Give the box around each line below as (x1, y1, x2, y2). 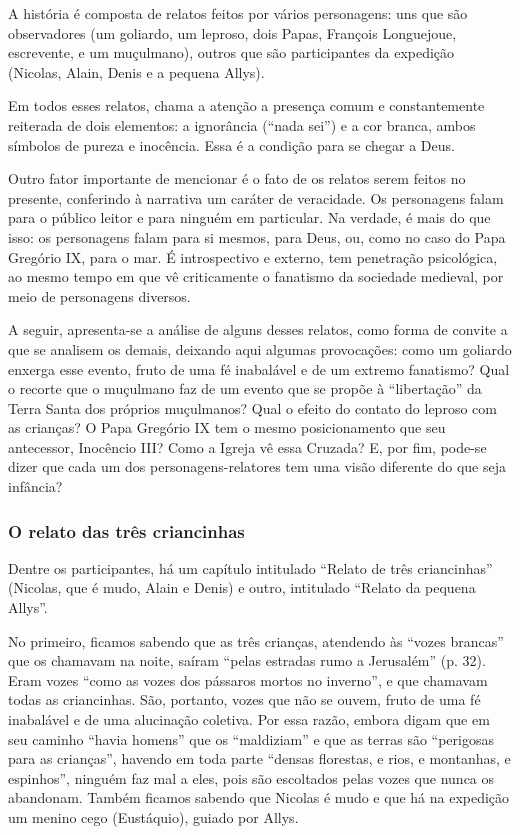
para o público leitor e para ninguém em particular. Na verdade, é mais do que (8, 207, 491, 228)
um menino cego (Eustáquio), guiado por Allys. (8, 807, 299, 827)
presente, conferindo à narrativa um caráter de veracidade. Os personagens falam (8, 187, 504, 208)
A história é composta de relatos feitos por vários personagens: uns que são (8, 3, 468, 23)
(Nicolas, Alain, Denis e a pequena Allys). (8, 61, 265, 82)
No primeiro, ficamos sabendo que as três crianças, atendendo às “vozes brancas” (8, 630, 504, 651)
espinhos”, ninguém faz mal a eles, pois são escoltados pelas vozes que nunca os (8, 767, 495, 788)
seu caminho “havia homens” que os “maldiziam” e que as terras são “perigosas (8, 728, 494, 749)
